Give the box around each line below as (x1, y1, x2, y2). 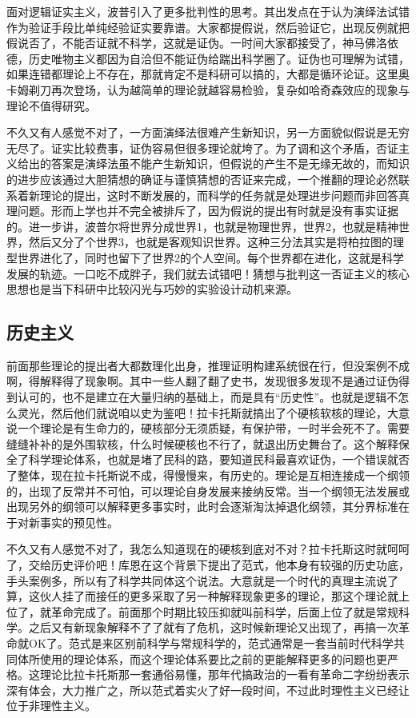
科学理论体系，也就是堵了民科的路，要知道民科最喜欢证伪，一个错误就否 (28, 451, 410, 468)
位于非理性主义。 (6, 697, 96, 714)
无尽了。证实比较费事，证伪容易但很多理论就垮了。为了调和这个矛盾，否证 (6, 139, 398, 156)
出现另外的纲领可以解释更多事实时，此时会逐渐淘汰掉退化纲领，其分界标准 (6, 498, 398, 515)
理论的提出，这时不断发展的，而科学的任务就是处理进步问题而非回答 (39, 186, 398, 203)
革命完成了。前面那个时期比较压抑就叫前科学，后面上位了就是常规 (50, 603, 398, 620)
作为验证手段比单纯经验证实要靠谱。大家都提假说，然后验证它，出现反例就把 (6, 18, 410, 35)
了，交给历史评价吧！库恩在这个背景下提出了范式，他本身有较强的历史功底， (6, 556, 410, 573)
